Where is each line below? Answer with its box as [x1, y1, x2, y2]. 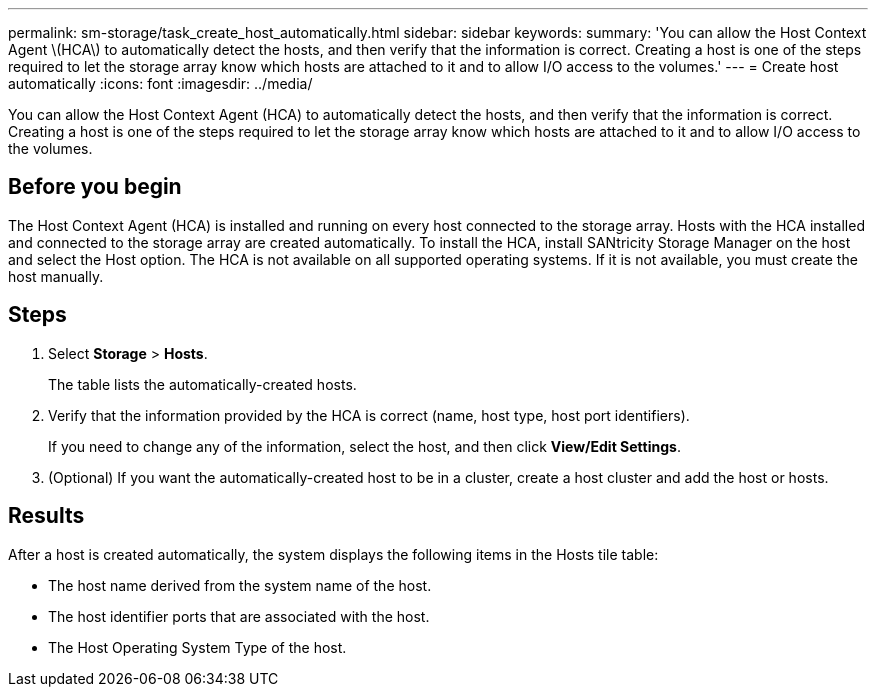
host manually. [8, 267, 104, 285]
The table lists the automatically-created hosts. [48, 375, 357, 393]
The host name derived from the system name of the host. [48, 576, 432, 594]
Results [8, 503, 85, 529]
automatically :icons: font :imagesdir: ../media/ [8, 75, 313, 92]
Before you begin [8, 174, 182, 200]
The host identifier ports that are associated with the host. [48, 607, 430, 625]
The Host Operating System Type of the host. [48, 638, 347, 656]
